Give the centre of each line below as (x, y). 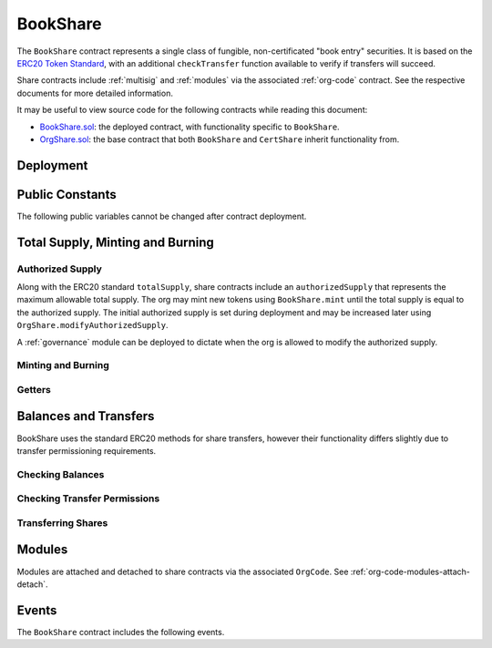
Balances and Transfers (86, 416)
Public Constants (67, 195)
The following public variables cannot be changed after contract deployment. (162, 216)
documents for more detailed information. (95, 93)
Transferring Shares (62, 522)
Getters (34, 389)
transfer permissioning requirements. (87, 450)
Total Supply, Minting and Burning (115, 242)
